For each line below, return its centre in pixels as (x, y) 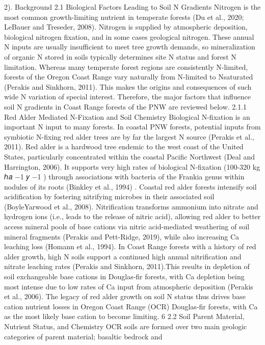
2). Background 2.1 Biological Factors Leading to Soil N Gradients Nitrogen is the (132, 7)
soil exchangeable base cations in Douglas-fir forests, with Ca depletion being (124, 276)
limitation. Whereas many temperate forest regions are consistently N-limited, (126, 67)
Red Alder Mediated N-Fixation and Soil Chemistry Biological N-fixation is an (127, 116)
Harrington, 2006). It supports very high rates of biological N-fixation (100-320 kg (132, 166)
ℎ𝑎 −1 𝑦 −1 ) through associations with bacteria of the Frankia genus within (124, 177)
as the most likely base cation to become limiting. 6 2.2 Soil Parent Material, (124, 316)
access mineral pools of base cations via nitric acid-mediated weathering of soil (127, 227)
